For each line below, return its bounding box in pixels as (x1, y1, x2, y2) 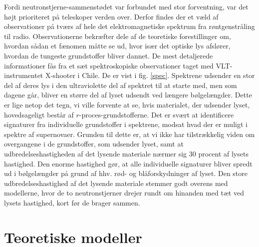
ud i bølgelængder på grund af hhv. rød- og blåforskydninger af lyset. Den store (4, 168, 248, 178)
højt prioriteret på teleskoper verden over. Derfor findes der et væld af (4, 11, 219, 21)
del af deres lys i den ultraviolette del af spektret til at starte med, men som (4, 79, 237, 90)
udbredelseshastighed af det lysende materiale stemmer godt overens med (4, 177, 228, 188)
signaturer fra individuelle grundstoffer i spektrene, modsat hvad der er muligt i (4, 119, 248, 129)
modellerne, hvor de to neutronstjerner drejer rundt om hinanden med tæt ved (4, 187, 245, 198)
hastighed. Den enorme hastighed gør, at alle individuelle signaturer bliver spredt (4, 158, 253, 168)
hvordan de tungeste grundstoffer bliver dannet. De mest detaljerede (4, 50, 213, 60)
